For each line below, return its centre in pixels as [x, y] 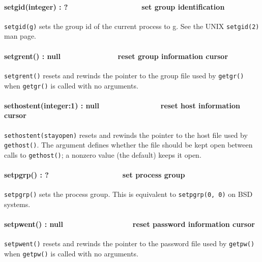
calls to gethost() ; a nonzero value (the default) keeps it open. [103, 154]
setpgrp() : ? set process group [95, 175]
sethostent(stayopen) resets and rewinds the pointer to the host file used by [126, 135]
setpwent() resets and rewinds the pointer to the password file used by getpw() [129, 243]
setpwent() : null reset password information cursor [129, 224]
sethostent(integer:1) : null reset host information [122, 105]
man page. [20, 36]
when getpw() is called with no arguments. [71, 254]
